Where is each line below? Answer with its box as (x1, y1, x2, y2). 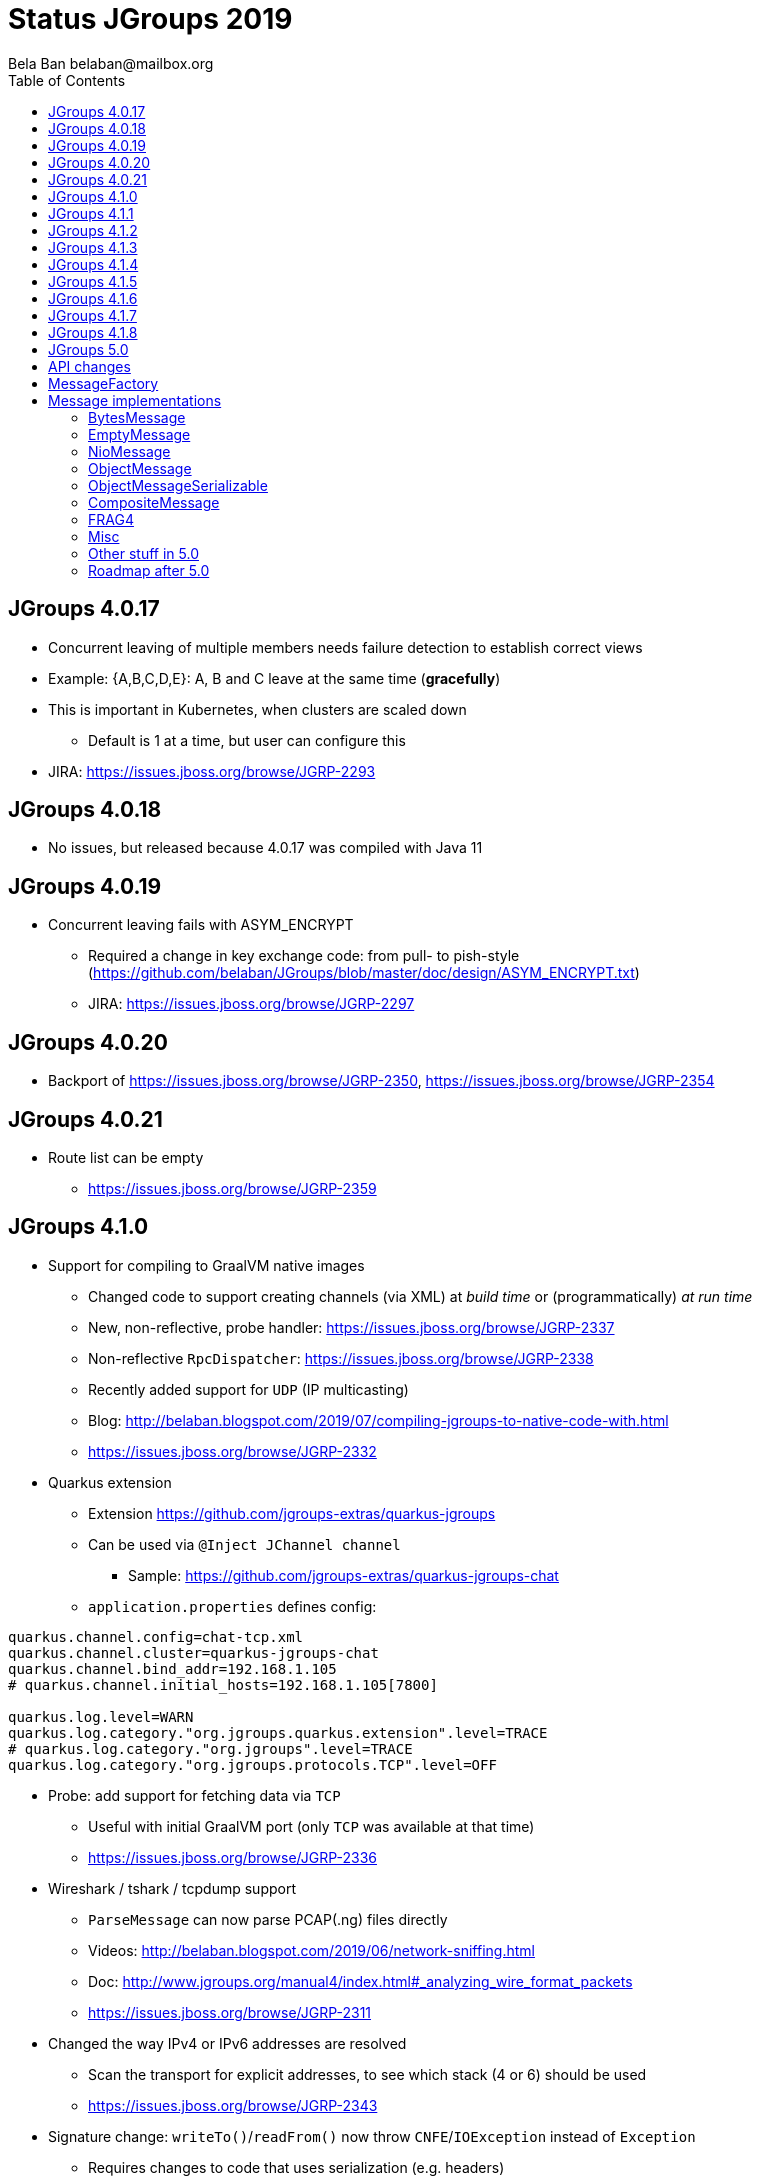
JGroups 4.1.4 (48, 255, 139, 273)
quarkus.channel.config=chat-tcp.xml (8, 1628, 304, 1645)
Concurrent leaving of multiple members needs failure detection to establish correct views (48, 638, 643, 656)
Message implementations (48, 391, 222, 409)
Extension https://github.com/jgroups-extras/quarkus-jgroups (88, 1504, 496, 1522)
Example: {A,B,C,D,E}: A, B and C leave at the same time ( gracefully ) (48, 669, 501, 687)
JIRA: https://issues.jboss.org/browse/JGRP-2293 (48, 762, 376, 780)
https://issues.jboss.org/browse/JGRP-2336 (88, 1848, 377, 1866)
